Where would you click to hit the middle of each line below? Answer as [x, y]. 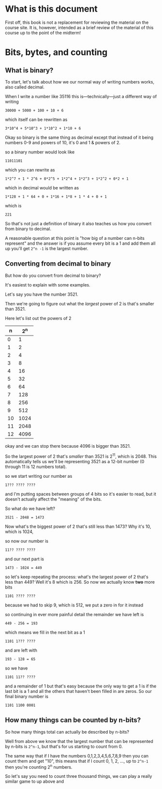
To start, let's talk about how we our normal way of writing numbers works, [80, 82]
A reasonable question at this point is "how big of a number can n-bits [75, 238]
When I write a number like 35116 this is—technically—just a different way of [81, 96]
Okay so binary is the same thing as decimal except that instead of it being [79, 137]
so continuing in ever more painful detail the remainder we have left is [74, 614]
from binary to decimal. [28, 229]
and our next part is [25, 559]
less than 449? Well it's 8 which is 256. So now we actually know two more [80, 582]
